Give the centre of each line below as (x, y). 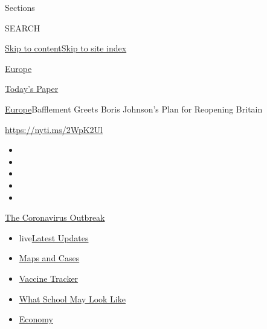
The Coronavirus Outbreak (55, 217)
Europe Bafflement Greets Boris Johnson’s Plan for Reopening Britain (134, 109)
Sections (20, 7)
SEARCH (23, 28)
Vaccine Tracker (49, 278)
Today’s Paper (32, 89)
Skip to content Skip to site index (66, 48)
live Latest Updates (54, 237)
